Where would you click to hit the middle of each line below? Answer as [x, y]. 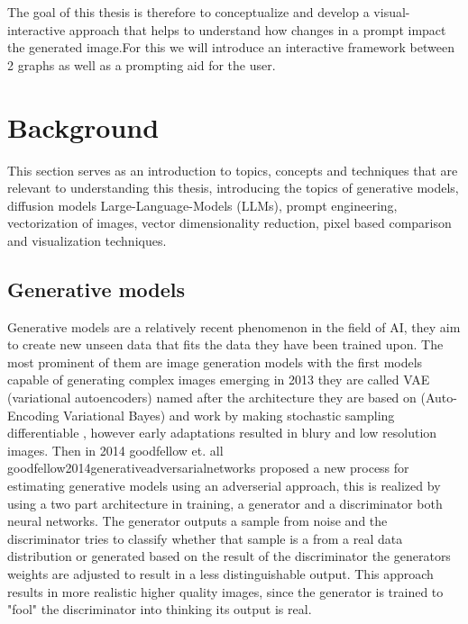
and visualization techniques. [87, 240]
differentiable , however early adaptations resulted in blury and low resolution [222, 433]
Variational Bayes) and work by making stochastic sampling [229, 415]
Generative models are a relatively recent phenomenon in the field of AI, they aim [234, 326]
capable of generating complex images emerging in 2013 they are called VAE [219, 380]
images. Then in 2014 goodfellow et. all [115, 450]
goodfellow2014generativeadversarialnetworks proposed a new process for [208, 468]
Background [83, 127]
